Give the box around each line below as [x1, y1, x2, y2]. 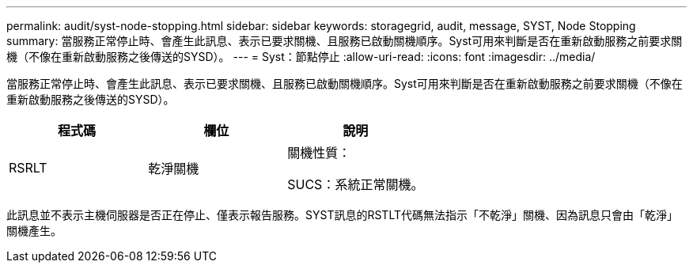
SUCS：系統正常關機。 [287, 176, 424, 192]
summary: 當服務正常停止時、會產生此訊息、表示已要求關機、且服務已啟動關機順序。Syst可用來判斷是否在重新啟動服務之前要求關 [6, 34, 683, 47]
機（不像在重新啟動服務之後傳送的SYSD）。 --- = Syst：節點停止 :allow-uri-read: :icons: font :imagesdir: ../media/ [6, 50, 596, 63]
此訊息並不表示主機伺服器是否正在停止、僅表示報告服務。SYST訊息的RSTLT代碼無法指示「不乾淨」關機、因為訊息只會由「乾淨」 [6, 208, 678, 222]
